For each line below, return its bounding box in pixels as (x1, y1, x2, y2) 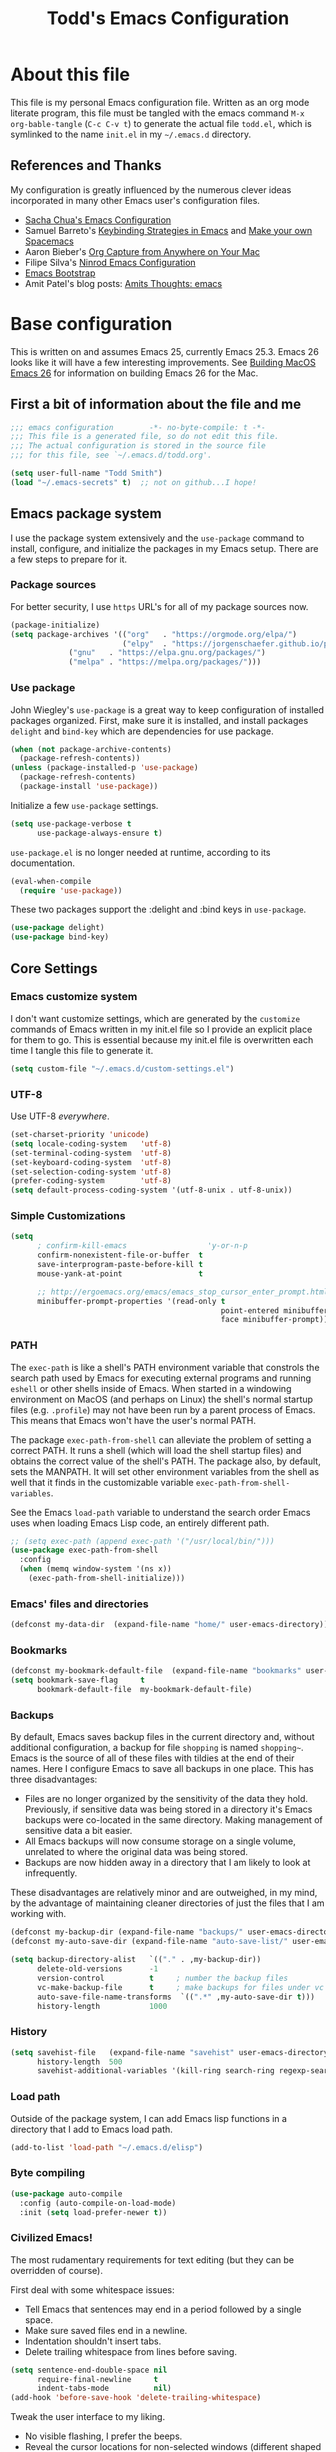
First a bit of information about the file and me (10, 396, 302, 413)
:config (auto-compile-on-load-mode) (19, 2198, 177, 2208)
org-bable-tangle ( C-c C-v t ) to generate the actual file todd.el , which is (10, 117, 312, 129)
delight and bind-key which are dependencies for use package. (10, 725, 274, 737)
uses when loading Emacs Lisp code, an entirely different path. (10, 1517, 270, 1529)
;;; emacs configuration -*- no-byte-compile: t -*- (10, 422, 267, 432)
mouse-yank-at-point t (36, 1268, 203, 1279)
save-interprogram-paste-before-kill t (36, 1260, 203, 1270)
